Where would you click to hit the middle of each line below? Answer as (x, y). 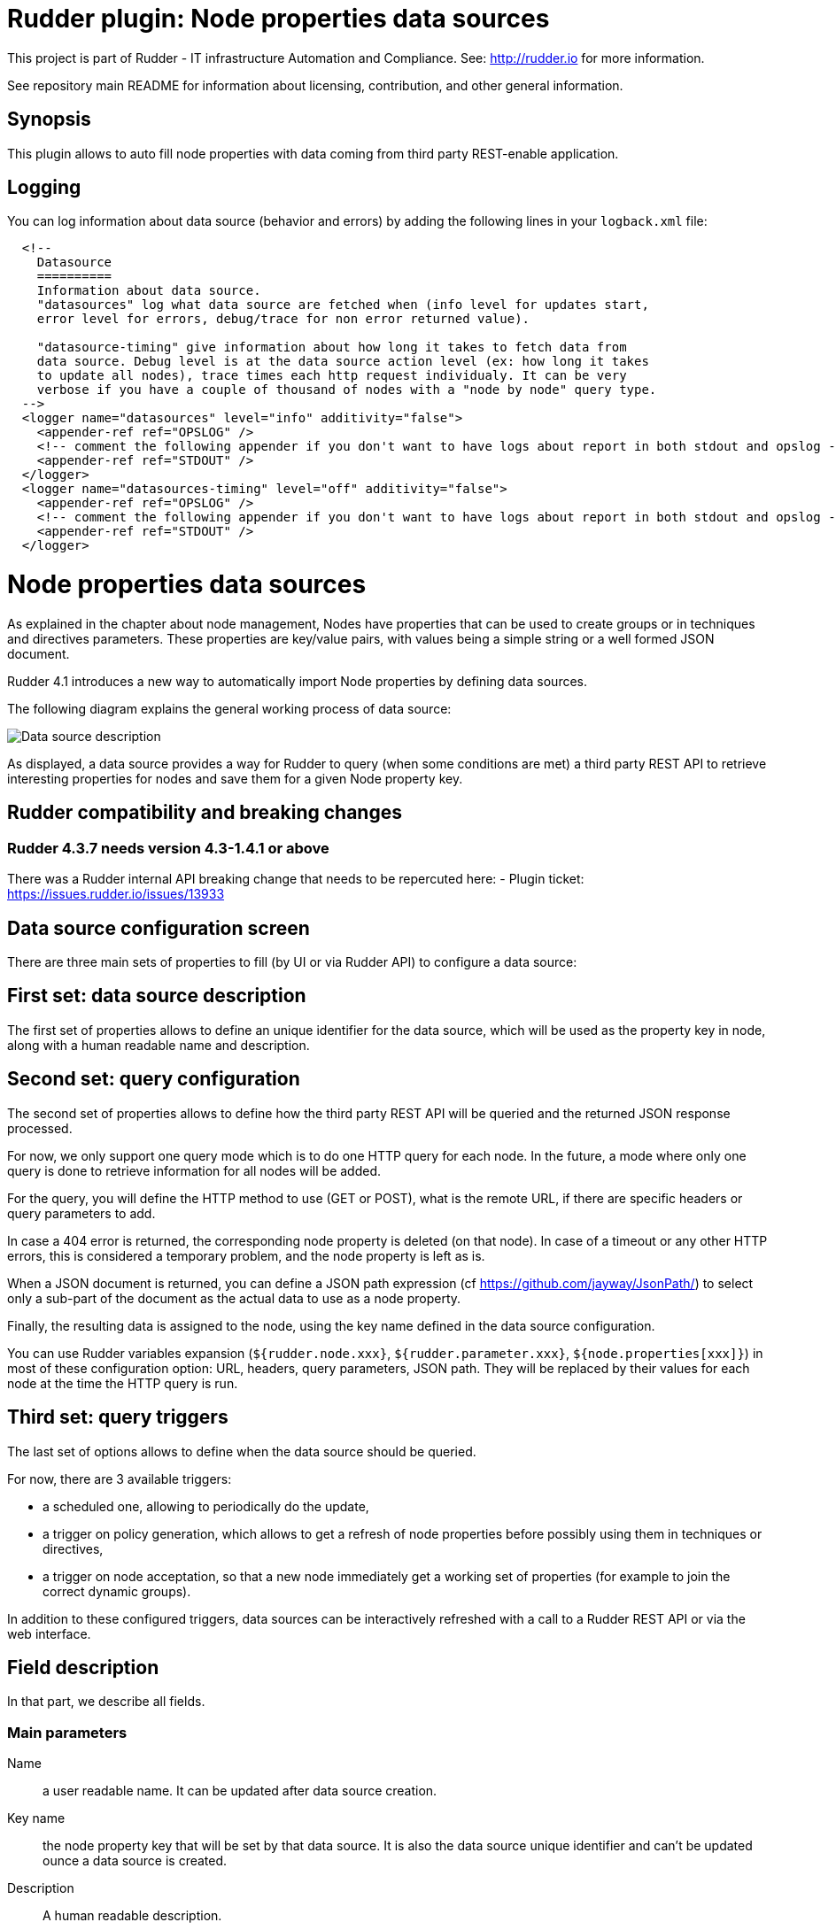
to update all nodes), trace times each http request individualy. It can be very (332, 376)
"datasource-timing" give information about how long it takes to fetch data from (332, 347)
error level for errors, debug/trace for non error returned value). (283, 319)
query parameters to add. (81, 1213)
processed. (40, 1128)
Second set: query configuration (154, 1079)
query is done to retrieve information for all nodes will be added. (194, 1170)
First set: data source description (157, 996)
